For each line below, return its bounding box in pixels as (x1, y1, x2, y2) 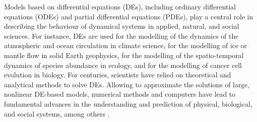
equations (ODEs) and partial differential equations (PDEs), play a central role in (4, 11, 253, 21)
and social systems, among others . (4, 108, 110, 119)
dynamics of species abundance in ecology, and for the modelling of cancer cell (4, 60, 242, 70)
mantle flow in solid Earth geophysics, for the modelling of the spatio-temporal (4, 50, 244, 60)
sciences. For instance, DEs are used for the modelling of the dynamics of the (4, 30, 239, 41)
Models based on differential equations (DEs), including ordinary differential (4, 1, 236, 11)
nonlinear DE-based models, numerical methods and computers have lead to (4, 89, 236, 99)
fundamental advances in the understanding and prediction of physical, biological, (4, 98, 253, 109)
